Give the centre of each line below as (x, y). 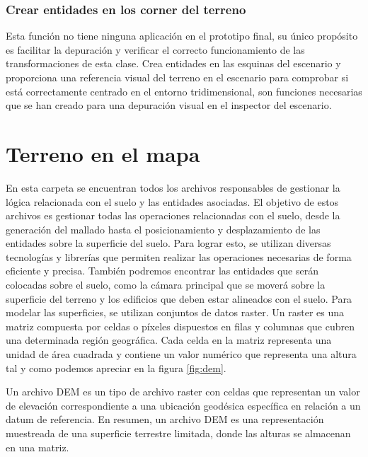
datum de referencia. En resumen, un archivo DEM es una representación (165, 419)
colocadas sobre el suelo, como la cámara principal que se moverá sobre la (166, 285)
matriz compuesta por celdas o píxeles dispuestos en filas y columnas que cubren (180, 326)
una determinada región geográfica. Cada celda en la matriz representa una (169, 340)
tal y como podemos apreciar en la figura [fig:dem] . (116, 368)
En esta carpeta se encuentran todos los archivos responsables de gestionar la (173, 187)
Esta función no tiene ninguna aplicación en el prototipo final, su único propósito (182, 36)
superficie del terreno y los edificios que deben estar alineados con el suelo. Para (179, 298)
